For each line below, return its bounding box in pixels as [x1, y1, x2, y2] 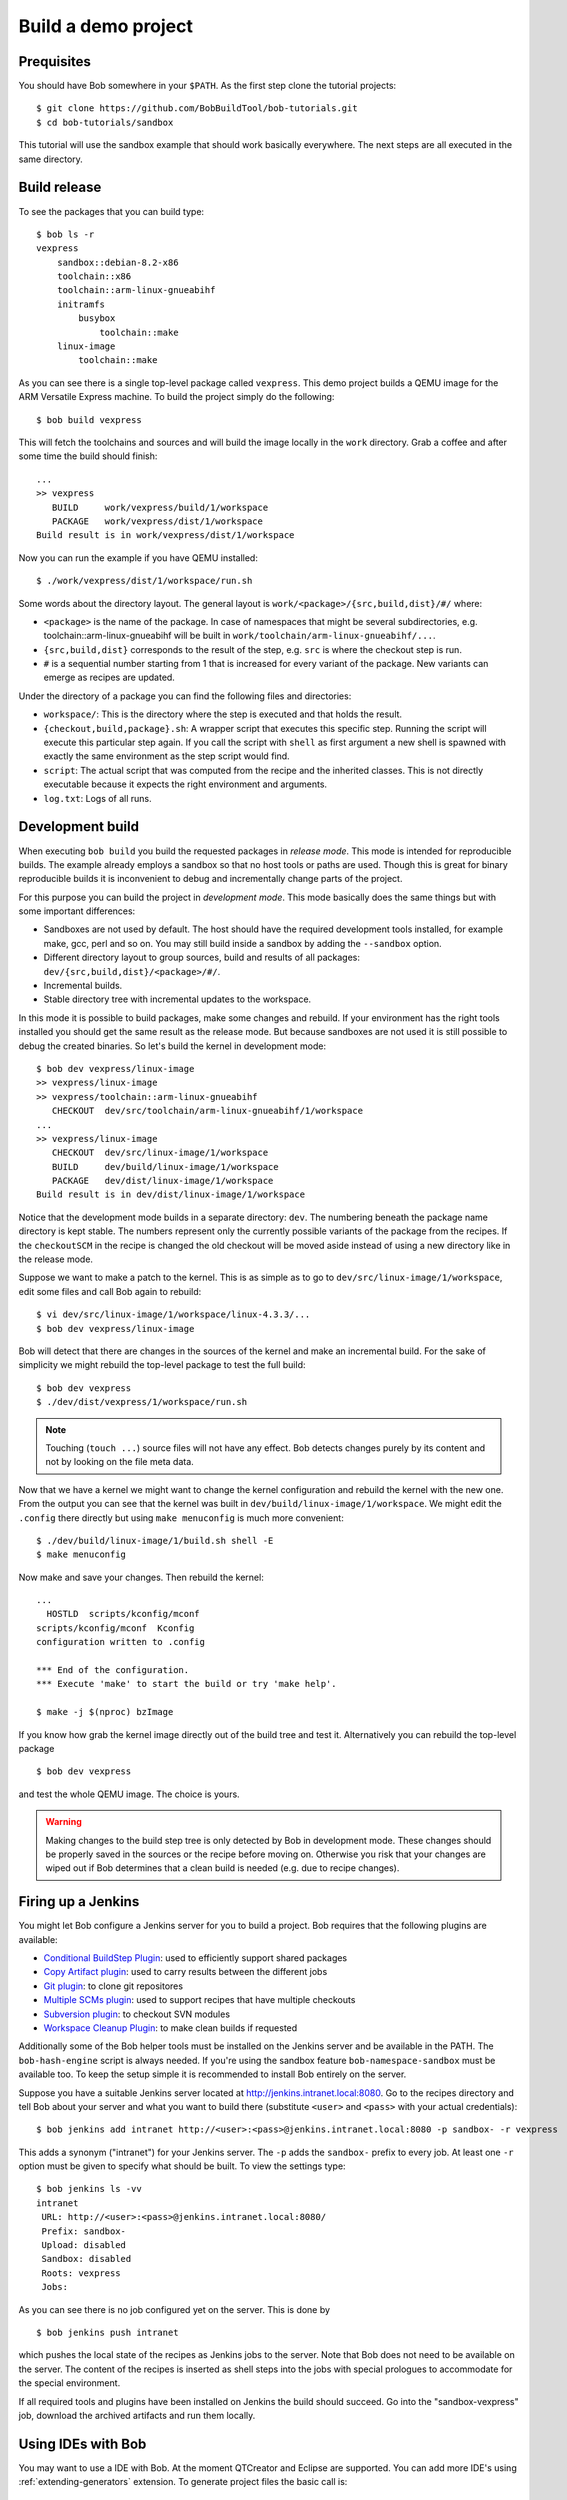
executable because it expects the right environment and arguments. [43, 778, 328, 790]
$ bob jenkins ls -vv [36, 2183, 142, 2195]
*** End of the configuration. [36, 1665, 190, 1676]
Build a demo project [18, 15, 194, 37]
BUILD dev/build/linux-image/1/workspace [51, 1161, 279, 1172]
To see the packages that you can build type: [18, 205, 205, 217]
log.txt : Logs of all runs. [43, 792, 152, 804]
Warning [45, 1816, 82, 1828]
